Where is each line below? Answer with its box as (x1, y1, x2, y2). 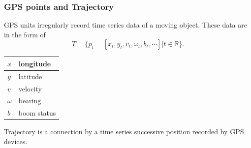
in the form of (4, 29, 46, 39)
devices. (4, 136, 28, 146)
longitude (18, 58, 51, 68)
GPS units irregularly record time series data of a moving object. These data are (4, 20, 247, 30)
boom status (18, 108, 56, 118)
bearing (18, 95, 41, 106)
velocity (18, 83, 42, 93)
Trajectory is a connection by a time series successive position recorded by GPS (4, 126, 244, 137)
